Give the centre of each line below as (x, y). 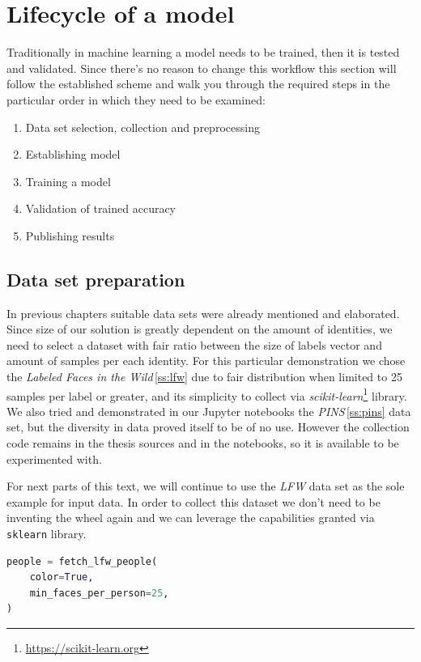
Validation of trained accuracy (101, 208)
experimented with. (54, 458)
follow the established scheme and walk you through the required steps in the (198, 84)
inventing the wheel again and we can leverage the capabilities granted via (191, 518)
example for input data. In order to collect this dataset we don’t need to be (193, 501)
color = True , (62, 577)
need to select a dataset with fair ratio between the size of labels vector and (194, 344)
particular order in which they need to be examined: (136, 99)
